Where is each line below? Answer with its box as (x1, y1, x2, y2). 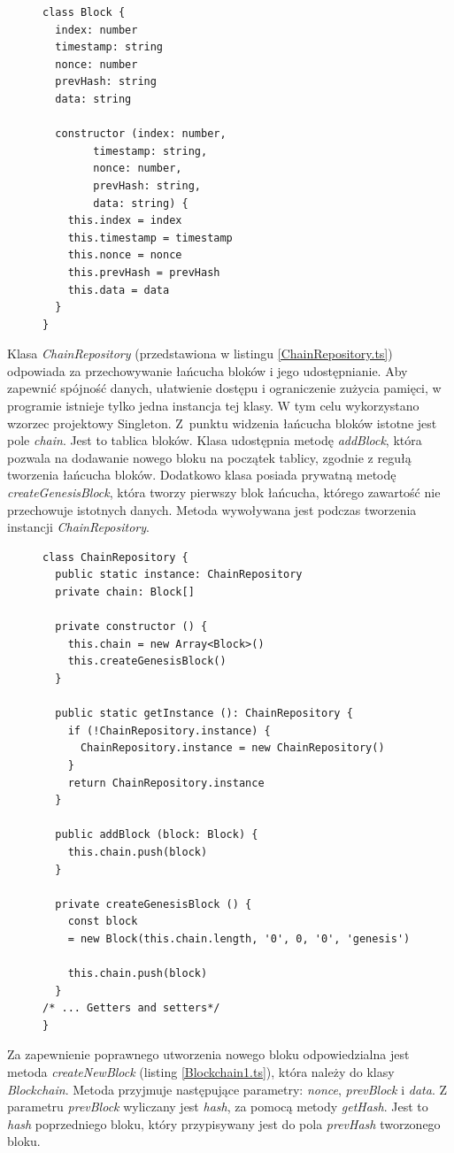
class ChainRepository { (42, 550, 189, 564)
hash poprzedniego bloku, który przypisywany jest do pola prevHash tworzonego (7, 1114, 441, 1133)
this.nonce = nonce (67, 249, 182, 262)
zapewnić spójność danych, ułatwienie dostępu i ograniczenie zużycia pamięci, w (7, 379, 442, 397)
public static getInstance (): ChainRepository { (55, 707, 353, 720)
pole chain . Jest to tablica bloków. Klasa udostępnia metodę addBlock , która (7, 431, 422, 450)
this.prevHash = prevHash (67, 265, 220, 279)
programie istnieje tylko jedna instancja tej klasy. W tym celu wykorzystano (7, 396, 419, 415)
